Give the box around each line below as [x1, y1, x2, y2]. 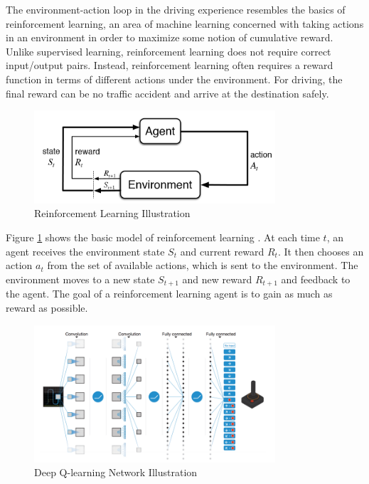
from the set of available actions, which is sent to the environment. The [47, 258, 358, 273]
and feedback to [281, 271, 351, 286]
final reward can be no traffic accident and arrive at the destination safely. [6, 85, 329, 100]
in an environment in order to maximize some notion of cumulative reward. [6, 30, 333, 45]
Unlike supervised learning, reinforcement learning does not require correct [6, 43, 331, 58]
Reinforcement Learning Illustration [34, 206, 191, 221]
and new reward [182, 271, 252, 286]
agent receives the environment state [6, 243, 165, 258]
